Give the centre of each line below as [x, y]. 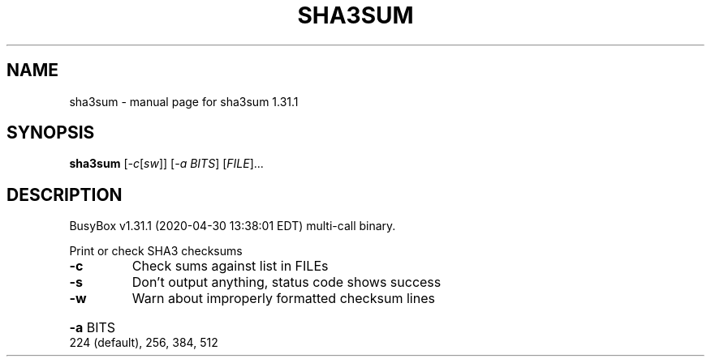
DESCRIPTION [65, 194]
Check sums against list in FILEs [230, 266]
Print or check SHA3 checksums [156, 251]
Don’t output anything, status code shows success [287, 282]
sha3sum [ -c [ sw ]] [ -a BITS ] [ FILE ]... [166, 164]
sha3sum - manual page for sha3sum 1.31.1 [184, 101]
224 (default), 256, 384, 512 [144, 343]
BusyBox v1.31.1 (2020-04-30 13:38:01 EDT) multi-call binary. [233, 226]
